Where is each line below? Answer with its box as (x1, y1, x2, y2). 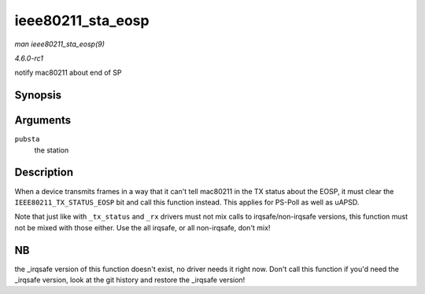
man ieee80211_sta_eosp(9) (14, 39, 105, 49)
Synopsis (14, 89, 62, 102)
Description (14, 166, 74, 179)
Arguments (14, 114, 72, 127)
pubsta (14, 134, 40, 144)
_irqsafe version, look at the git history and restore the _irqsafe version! (14, 275, 246, 285)
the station (34, 145, 69, 155)
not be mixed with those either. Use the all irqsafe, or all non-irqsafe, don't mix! (14, 222, 271, 232)
